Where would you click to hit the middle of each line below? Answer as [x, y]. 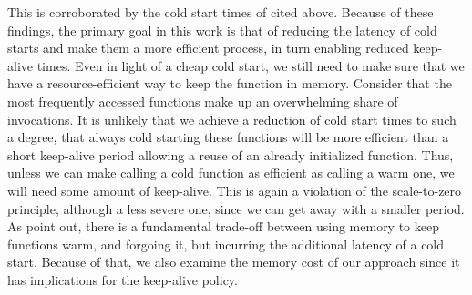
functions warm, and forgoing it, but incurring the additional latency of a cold [226, 244]
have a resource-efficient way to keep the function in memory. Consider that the [230, 83]
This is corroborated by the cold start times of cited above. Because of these [221, 12]
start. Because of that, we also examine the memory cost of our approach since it [234, 262]
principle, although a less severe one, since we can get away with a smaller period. [236, 208]
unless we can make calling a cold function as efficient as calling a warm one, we [231, 173]
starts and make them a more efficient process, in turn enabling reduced [208, 48]
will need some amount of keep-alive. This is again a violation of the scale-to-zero [235, 190]
